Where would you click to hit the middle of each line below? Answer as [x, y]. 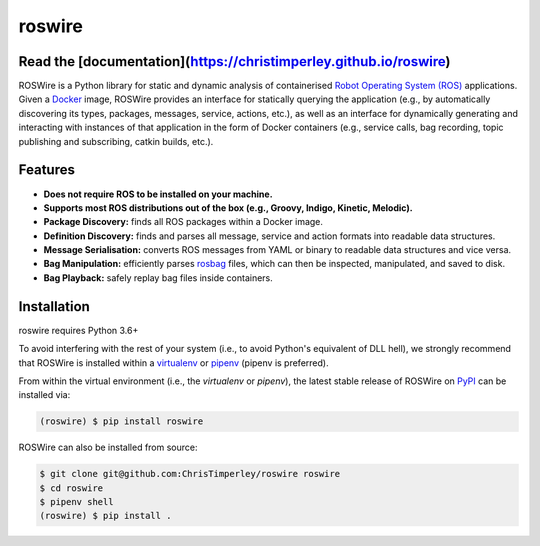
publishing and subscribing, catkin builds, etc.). [116, 141]
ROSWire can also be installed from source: [108, 447]
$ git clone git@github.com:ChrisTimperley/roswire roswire [190, 474]
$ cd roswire [71, 488]
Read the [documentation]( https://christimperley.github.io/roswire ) [234, 61]
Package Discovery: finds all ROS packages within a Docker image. [183, 222]
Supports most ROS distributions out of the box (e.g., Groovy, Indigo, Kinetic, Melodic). [228, 207]
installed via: [44, 395]
